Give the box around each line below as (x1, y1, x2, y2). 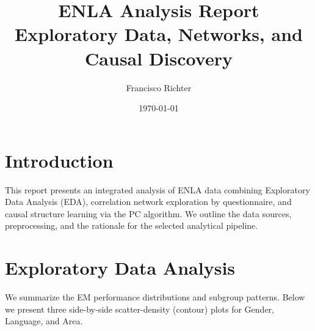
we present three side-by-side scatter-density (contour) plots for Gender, (5, 302, 274, 315)
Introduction (5, 147, 114, 173)
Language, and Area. (5, 314, 83, 327)
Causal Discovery (85, 45, 233, 70)
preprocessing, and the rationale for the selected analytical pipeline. (5, 219, 258, 232)
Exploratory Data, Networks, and (15, 21, 303, 46)
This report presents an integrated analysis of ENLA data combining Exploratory (5, 183, 310, 196)
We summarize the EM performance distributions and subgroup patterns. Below (5, 291, 305, 303)
